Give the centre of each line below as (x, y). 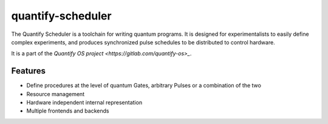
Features (28, 71)
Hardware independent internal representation (84, 103)
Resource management (56, 94)
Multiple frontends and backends (68, 111)
